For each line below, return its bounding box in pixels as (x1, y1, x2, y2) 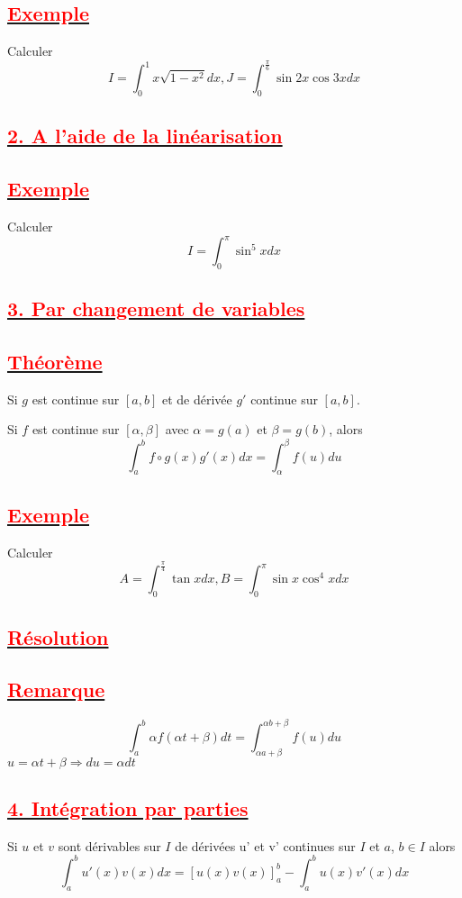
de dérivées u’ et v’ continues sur (175, 836, 356, 855)
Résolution (7, 622, 109, 650)
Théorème (7, 348, 103, 375)
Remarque (7, 676, 105, 703)
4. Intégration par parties (7, 794, 249, 821)
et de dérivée (161, 389, 232, 408)
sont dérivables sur (58, 836, 161, 855)
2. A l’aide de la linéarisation (7, 122, 283, 150)
